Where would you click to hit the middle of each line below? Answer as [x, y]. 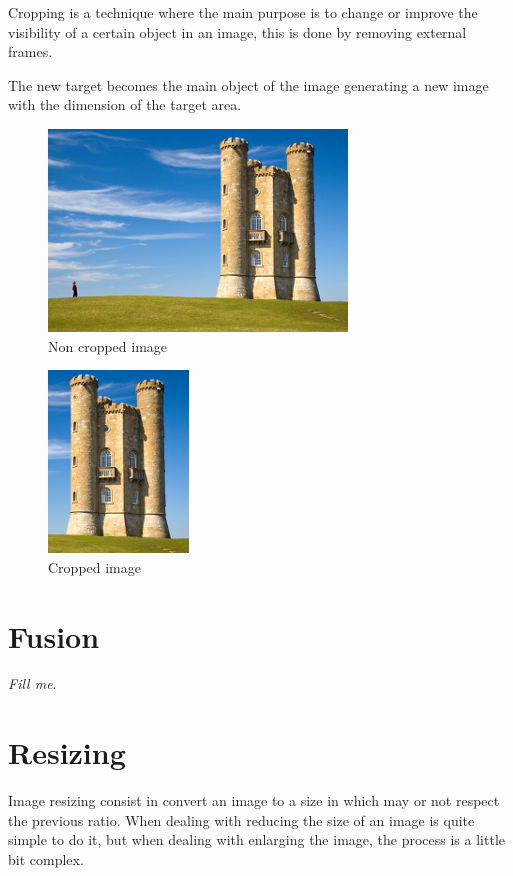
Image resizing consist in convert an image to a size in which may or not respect [254, 800]
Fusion [54, 635]
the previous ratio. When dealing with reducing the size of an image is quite [241, 819]
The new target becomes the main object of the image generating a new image [248, 84]
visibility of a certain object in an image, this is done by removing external [237, 31]
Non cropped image [108, 345]
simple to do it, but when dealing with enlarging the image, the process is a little [256, 839]
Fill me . [32, 683]
